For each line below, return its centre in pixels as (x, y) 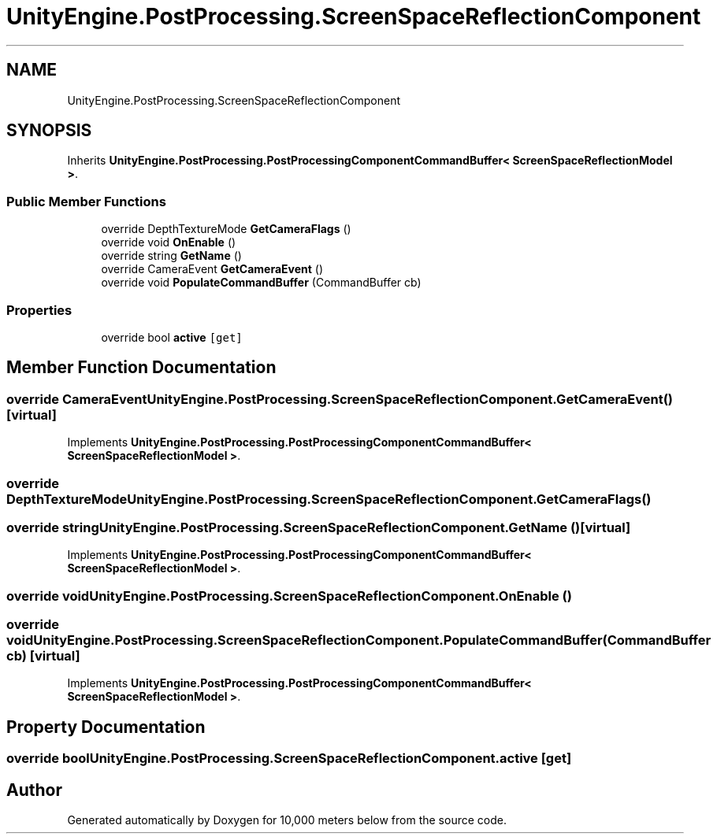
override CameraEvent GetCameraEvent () (212, 269)
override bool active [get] (172, 337)
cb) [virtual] (43, 656)
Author (34, 790)
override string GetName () (171, 256)
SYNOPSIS (49, 131)
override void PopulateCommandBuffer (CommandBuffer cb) (261, 283)
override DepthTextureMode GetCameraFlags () (226, 229)
